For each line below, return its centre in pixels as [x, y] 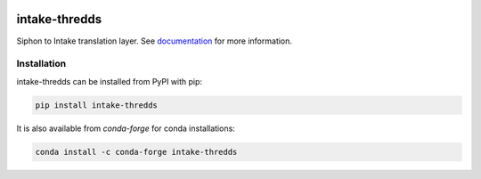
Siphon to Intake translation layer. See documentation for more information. [155, 41]
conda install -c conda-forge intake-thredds [136, 152]
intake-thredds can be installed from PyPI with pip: [110, 81]
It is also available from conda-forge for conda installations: [126, 128]
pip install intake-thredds [96, 105]
